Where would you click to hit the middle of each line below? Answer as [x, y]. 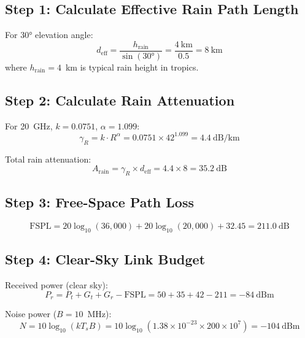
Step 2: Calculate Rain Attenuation [120, 100]
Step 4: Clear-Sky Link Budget [105, 259]
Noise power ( [31, 314]
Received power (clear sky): [56, 285]
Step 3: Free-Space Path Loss [99, 202]
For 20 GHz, [29, 125]
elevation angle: [64, 35]
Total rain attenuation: [48, 159]
